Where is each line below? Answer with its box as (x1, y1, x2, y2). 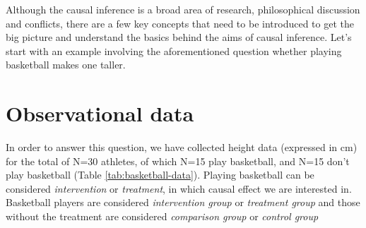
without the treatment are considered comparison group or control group (6, 209, 319, 224)
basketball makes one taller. (6, 57, 126, 72)
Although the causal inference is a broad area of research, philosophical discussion (6, 2, 360, 16)
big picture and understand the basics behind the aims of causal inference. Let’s (6, 30, 352, 44)
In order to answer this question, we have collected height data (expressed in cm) (6, 140, 358, 155)
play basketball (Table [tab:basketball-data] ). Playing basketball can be (6, 167, 314, 182)
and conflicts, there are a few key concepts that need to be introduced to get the (6, 16, 354, 30)
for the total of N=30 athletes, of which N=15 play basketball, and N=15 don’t (6, 153, 350, 168)
